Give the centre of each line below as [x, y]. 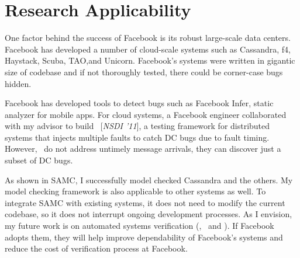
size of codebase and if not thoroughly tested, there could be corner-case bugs [144, 72]
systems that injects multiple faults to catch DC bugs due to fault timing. [137, 137]
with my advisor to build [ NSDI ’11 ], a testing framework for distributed [137, 126]
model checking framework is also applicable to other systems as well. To [135, 191]
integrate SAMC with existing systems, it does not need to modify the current [145, 202]
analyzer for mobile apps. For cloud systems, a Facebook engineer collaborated [146, 114]
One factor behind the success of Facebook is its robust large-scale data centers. [148, 38]
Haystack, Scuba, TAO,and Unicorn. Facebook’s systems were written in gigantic [150, 60]
